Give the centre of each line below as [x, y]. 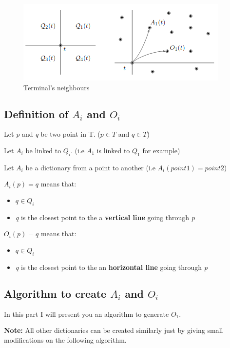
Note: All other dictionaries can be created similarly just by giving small [114, 330]
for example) [161, 150]
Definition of [36, 113]
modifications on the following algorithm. [65, 339]
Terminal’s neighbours [57, 87]
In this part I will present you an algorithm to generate [86, 314]
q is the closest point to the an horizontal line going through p [111, 267]
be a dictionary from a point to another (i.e [90, 167]
